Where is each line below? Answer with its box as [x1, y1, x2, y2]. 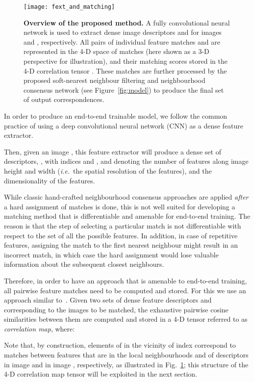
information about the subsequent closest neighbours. [4, 259, 164, 269]
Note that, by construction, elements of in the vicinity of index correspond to [4, 340, 236, 350]
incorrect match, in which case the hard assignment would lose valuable [4, 249, 219, 259]
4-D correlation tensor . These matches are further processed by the [24, 65, 227, 76]
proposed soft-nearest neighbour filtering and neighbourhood [24, 75, 205, 85]
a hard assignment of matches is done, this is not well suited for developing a [4, 201, 235, 211]
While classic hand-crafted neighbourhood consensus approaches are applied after [4, 192, 249, 202]
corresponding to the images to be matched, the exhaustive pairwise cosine [4, 304, 229, 314]
